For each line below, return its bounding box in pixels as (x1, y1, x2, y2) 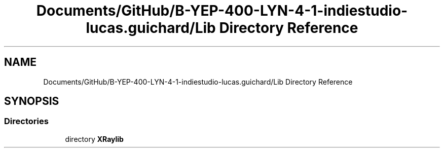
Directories (4, 116, 49, 127)
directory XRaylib (65, 134, 124, 143)
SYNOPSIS (4, 95, 59, 108)
